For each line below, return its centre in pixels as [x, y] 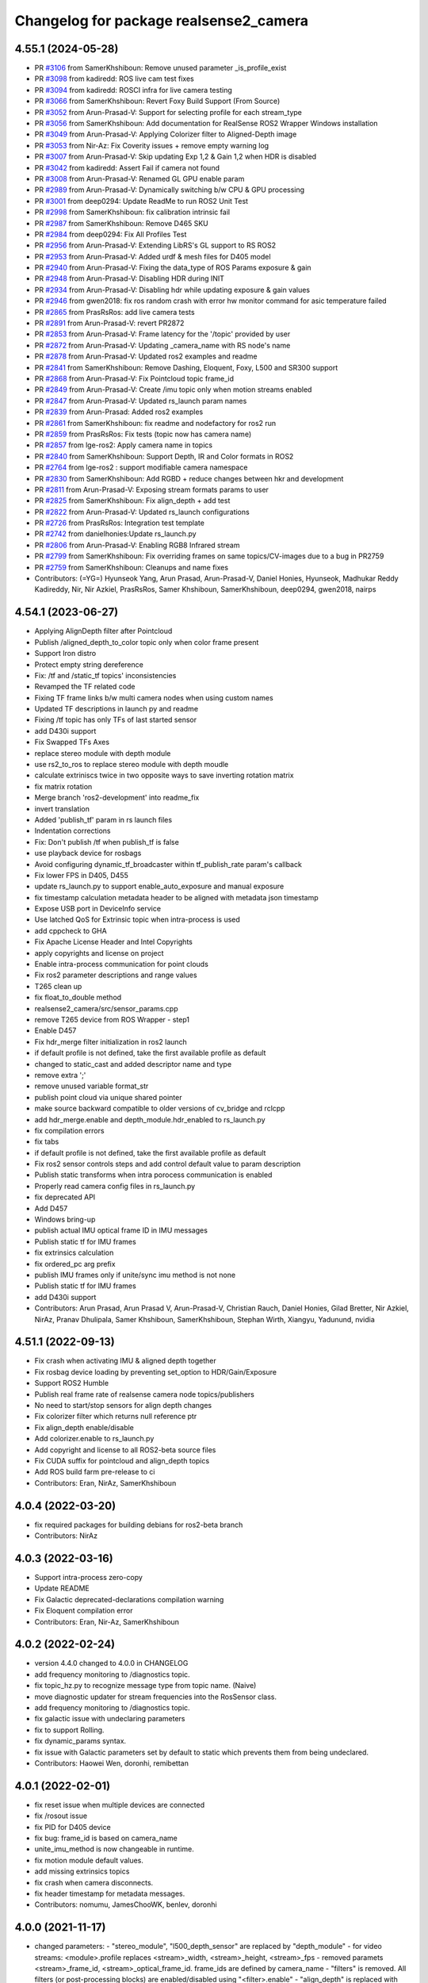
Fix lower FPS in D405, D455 [81, 875]
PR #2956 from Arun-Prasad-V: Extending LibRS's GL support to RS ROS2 [155, 245]
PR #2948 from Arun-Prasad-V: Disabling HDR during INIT [130, 278]
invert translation [62, 808]
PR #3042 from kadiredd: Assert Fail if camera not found [127, 167]
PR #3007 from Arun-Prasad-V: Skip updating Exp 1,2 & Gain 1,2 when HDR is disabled [176, 157]
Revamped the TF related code [85, 687]
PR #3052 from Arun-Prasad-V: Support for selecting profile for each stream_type [168, 112]
